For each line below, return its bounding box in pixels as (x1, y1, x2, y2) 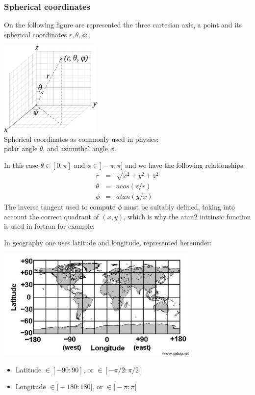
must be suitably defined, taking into (124, 201, 235, 211)
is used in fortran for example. (4, 221, 95, 231)
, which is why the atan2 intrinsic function (124, 211, 251, 221)
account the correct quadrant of (4, 211, 99, 221)
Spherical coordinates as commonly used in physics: (4, 133, 159, 144)
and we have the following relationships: (125, 159, 245, 170)
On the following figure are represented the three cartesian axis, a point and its (4, 20, 242, 30)
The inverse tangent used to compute (4, 201, 116, 211)
